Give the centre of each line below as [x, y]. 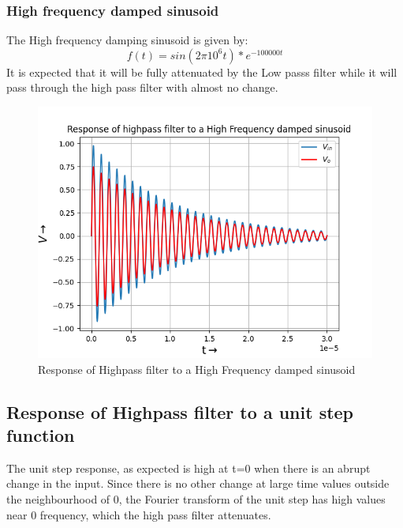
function [41, 434]
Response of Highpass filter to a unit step [180, 411]
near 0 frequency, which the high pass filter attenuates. [139, 514]
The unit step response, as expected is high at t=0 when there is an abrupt [188, 468]
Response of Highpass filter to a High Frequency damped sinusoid [197, 369]
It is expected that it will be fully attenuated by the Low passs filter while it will [202, 72]
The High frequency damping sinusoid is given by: [127, 40]
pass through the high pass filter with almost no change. [142, 87]
